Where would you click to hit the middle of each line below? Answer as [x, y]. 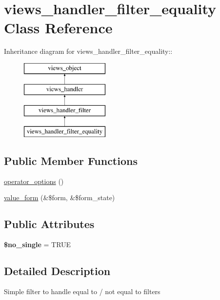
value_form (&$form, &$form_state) [60, 197]
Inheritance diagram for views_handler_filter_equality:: [88, 51]
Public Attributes [49, 224]
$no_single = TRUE [38, 244]
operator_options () [34, 181]
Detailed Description [57, 271]
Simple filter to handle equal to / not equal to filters [82, 291]
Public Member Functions [71, 161]
